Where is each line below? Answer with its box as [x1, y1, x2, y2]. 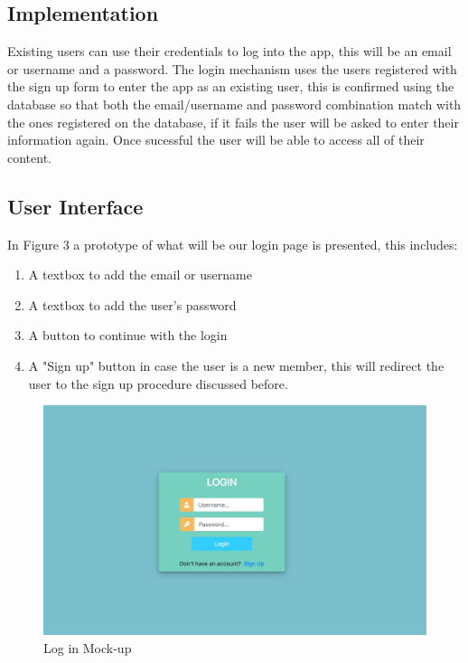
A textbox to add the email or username [28, 265, 252, 284]
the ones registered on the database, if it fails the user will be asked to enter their [7, 112, 459, 131]
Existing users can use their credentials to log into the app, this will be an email [7, 42, 452, 61]
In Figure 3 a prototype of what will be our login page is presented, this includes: [7, 234, 458, 253]
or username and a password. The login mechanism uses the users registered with [7, 59, 457, 78]
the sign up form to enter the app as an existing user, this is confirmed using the [7, 77, 454, 96]
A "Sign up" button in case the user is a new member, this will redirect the [28, 355, 445, 374]
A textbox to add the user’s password [28, 295, 237, 314]
